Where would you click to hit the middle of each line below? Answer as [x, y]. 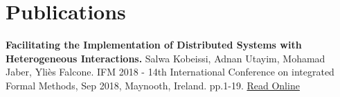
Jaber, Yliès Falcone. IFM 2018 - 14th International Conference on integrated [170, 72]
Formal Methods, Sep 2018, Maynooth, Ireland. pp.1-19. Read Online [153, 85]
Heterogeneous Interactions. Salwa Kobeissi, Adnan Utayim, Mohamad [165, 58]
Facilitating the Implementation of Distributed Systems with [154, 45]
